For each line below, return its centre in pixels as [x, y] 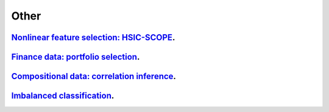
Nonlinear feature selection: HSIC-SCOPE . [93, 37]
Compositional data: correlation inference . [94, 76]
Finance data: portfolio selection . [76, 57]
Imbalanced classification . [63, 96]
